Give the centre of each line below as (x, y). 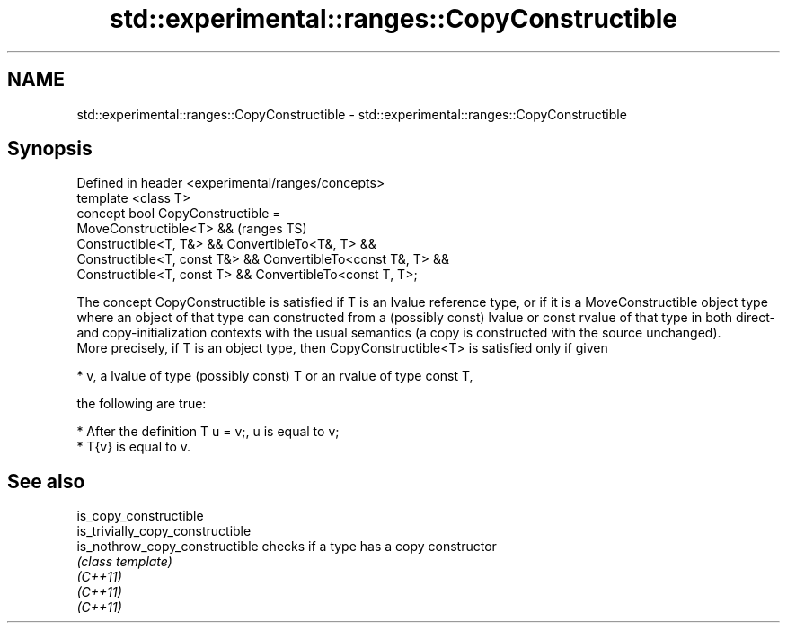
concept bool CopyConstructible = (179, 214)
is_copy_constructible (140, 516)
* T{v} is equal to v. (134, 447)
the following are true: (141, 404)
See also (46, 481)
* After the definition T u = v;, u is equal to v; (208, 432)
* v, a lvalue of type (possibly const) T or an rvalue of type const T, (275, 376)
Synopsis (50, 149)
